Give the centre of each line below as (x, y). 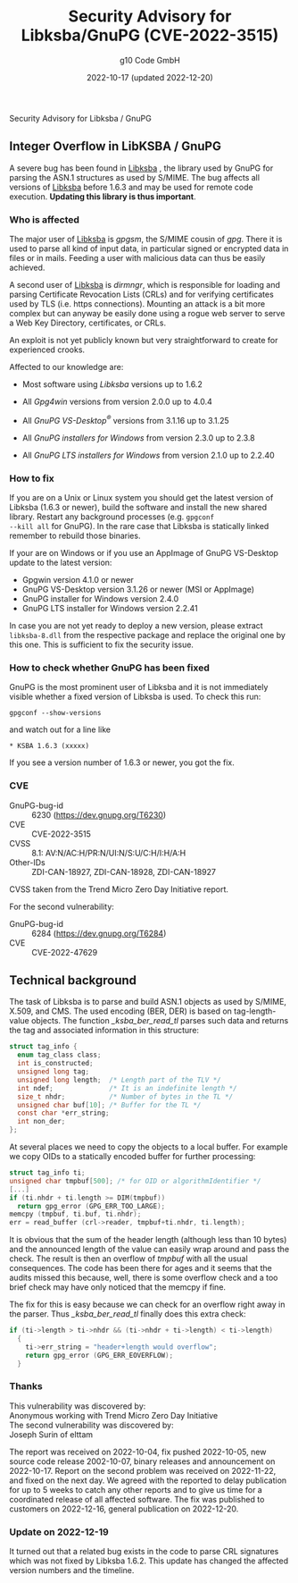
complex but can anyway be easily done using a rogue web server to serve (147, 314)
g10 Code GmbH (150, 60)
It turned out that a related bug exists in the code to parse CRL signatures (144, 1552)
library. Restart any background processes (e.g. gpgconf (112, 517)
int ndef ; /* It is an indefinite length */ (128, 1088)
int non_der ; (41, 1122)
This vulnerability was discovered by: (78, 1406)
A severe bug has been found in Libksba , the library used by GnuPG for (141, 168)
